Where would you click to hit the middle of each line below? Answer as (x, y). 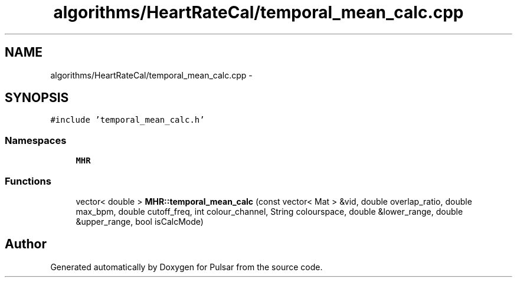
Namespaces (36, 140)
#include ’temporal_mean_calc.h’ (127, 120)
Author (26, 244)
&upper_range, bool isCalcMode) (140, 221)
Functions (28, 181)
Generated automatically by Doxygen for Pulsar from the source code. (186, 267)
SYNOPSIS (37, 98)
